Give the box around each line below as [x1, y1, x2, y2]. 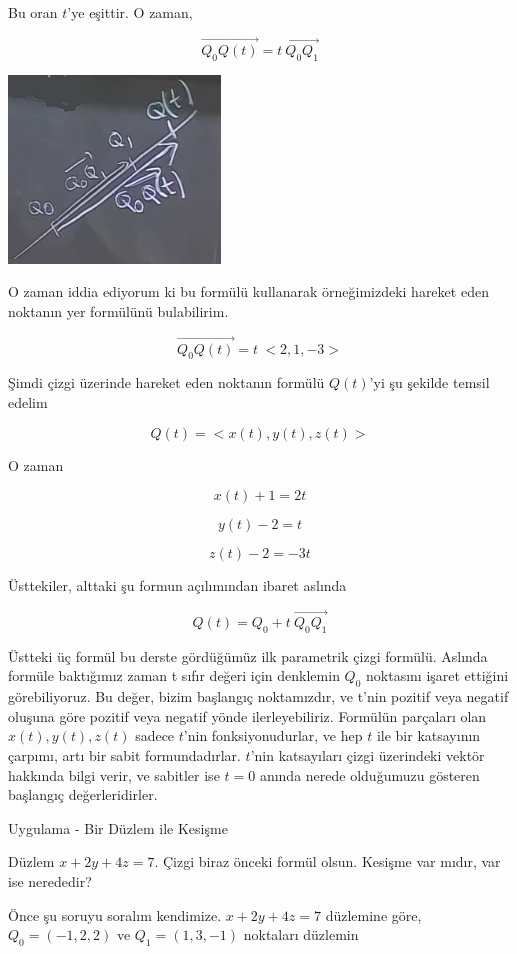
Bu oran [8, 2, 58, 22]
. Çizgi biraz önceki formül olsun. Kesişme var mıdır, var [154, 851, 501, 872]
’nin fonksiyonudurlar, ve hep [183, 725, 363, 746]
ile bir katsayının [376, 725, 481, 746]
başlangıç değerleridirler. [8, 784, 158, 805]
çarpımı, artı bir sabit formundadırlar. [8, 744, 241, 765]
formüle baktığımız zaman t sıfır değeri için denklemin [8, 665, 340, 686]
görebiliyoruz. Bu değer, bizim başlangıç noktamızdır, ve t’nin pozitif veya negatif [8, 686, 509, 707]
